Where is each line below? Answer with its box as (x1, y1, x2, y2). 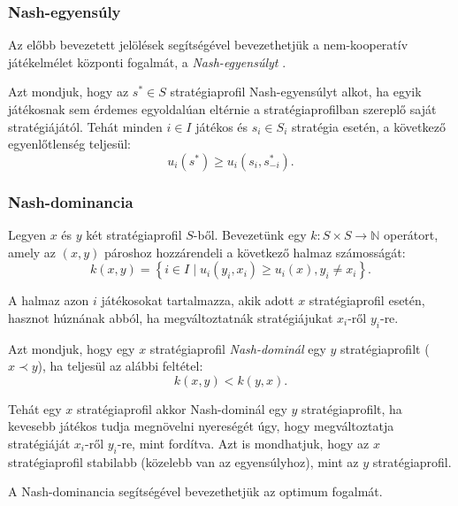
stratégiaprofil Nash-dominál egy (149, 339, 326, 357)
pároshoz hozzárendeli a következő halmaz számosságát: (103, 242, 406, 261)
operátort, (383, 226, 439, 243)
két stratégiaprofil (86, 226, 182, 243)
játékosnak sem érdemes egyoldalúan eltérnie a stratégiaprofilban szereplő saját (8, 100, 437, 118)
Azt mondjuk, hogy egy (8, 339, 135, 357)
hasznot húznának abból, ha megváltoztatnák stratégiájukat (8, 308, 333, 326)
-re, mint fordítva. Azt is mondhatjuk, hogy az (117, 433, 370, 452)
